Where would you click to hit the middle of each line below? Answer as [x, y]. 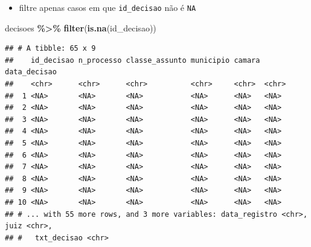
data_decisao [31, 72]
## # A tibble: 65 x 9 [50, 49]
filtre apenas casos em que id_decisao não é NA [107, 7]
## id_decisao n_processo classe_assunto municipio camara [133, 60]
